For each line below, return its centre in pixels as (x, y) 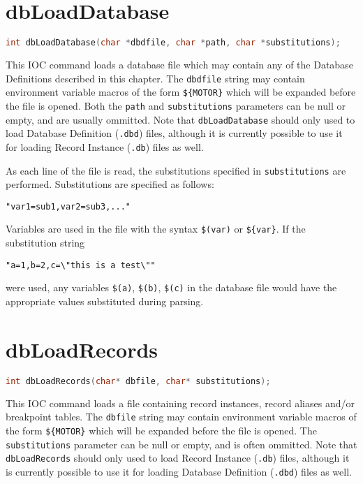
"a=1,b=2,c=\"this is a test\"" (81, 265)
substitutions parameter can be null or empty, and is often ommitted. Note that (181, 444)
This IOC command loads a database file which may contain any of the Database (179, 64)
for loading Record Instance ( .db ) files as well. (105, 146)
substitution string (45, 243)
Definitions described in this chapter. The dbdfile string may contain (155, 78)
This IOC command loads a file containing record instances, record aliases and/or (180, 403)
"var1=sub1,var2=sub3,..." (68, 206)
